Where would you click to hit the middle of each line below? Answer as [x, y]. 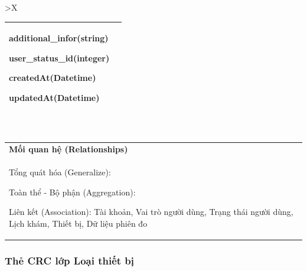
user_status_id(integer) [59, 58]
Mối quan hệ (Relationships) [68, 149]
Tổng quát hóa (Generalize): [60, 172]
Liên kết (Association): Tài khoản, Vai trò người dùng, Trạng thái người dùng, [151, 212]
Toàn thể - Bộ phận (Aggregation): [72, 192]
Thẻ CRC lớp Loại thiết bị [70, 260]
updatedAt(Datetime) [54, 97]
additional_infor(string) [59, 38]
